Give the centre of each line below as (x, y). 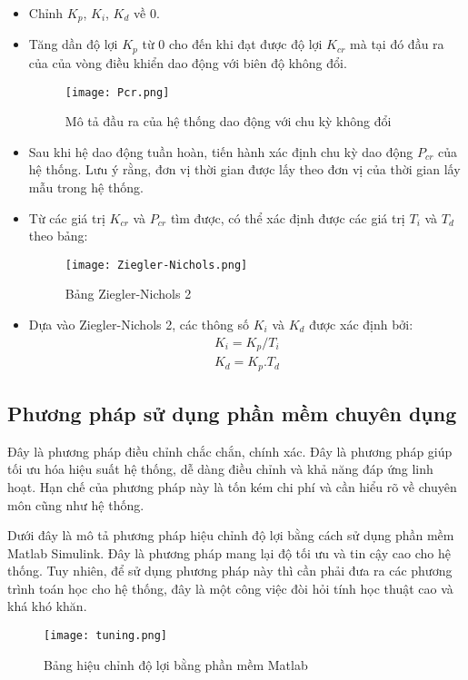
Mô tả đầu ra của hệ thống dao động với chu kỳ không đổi (228, 121)
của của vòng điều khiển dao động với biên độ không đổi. (188, 62)
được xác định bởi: (361, 324)
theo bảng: (58, 236)
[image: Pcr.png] (117, 92)
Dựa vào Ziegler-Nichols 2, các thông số (139, 324)
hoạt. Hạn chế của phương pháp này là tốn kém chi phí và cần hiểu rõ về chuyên (232, 486)
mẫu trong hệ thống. (86, 187)
